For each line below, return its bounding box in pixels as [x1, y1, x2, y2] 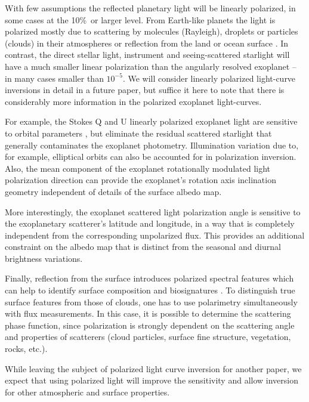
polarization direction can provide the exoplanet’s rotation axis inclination [5, 174, 276, 186]
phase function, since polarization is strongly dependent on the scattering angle [5, 318, 295, 331]
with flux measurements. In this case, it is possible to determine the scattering [5, 307, 291, 320]
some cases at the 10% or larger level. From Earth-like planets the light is [5, 13, 276, 26]
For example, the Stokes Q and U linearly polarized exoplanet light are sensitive [5, 115, 298, 128]
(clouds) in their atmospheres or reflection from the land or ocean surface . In [5, 36, 289, 49]
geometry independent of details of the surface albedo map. [5, 185, 222, 197]
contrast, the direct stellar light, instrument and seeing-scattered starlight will [5, 48, 290, 61]
